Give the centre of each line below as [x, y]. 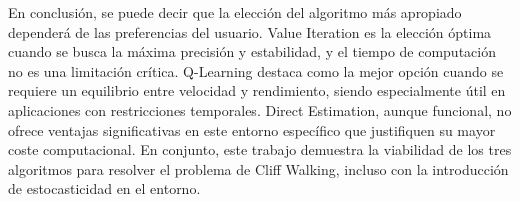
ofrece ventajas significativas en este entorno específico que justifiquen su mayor [252, 129]
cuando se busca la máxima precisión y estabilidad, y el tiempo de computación [252, 51]
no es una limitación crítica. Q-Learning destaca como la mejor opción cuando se [256, 70]
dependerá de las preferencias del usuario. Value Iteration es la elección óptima [250, 31]
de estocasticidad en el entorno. [104, 188]
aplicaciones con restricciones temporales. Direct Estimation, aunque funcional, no [260, 109]
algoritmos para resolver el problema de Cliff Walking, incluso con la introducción [258, 168]
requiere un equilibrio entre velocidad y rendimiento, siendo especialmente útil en [257, 90]
